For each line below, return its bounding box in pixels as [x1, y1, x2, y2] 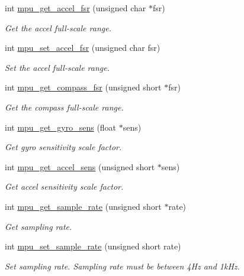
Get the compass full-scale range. [5, 100, 124, 113]
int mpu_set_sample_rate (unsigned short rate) [5, 240, 181, 252]
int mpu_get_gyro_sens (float [5, 121, 117, 133]
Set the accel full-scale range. [5, 61, 110, 73]
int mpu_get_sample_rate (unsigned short [5, 200, 162, 212]
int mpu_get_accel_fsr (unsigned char [5, 2, 146, 14]
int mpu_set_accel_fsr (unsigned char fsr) [5, 41, 160, 54]
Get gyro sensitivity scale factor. [5, 141, 122, 153]
